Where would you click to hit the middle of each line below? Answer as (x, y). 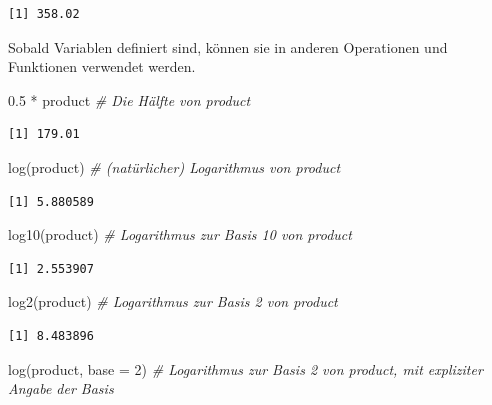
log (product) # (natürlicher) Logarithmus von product (174, 166)
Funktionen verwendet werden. (102, 66)
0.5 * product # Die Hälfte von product (129, 99)
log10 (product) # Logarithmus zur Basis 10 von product (180, 234)
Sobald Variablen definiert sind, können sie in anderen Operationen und (228, 46)
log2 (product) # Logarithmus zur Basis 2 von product (173, 301)
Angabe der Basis (61, 388)
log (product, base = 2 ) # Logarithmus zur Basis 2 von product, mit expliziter (245, 368)
